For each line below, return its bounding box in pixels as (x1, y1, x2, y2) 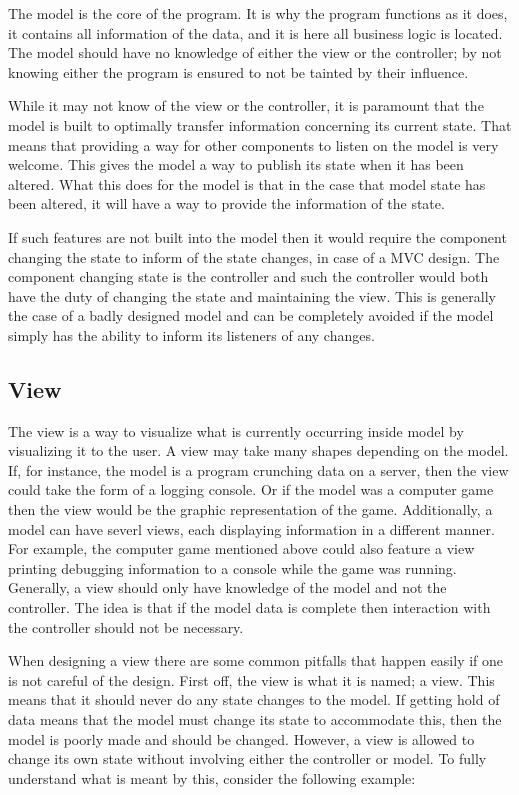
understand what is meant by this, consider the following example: (8, 767, 416, 788)
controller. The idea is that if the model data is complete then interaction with (8, 597, 491, 618)
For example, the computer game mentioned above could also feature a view (8, 538, 475, 559)
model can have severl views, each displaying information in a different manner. (8, 518, 495, 539)
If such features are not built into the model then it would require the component (8, 226, 507, 247)
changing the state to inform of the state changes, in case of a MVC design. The (8, 246, 500, 267)
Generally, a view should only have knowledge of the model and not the (8, 577, 447, 598)
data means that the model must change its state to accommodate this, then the (8, 709, 502, 730)
